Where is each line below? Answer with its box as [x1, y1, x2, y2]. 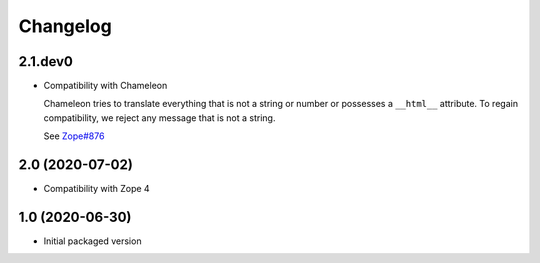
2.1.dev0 [18, 53, 74, 70]
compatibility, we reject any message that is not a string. [43, 111, 276, 124]
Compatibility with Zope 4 [43, 183, 150, 195]
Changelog [18, 15, 112, 37]
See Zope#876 [43, 130, 105, 142]
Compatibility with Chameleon [43, 80, 168, 92]
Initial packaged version [43, 235, 142, 247]
